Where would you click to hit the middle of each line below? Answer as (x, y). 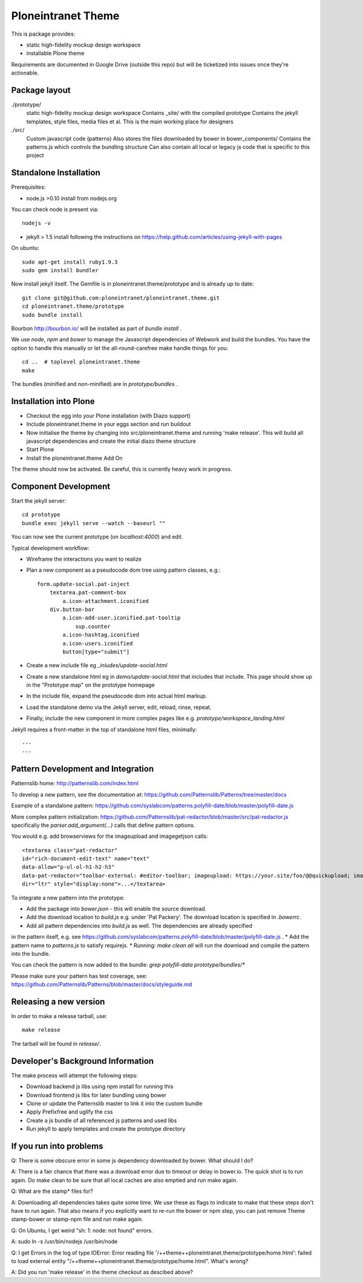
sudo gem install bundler (60, 270)
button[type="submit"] (96, 651)
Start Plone (40, 449)
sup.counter (93, 626)
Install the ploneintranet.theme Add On (74, 458)
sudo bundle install (52, 315)
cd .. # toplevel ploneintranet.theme (81, 362)
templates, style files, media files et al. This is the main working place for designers (130, 122)
